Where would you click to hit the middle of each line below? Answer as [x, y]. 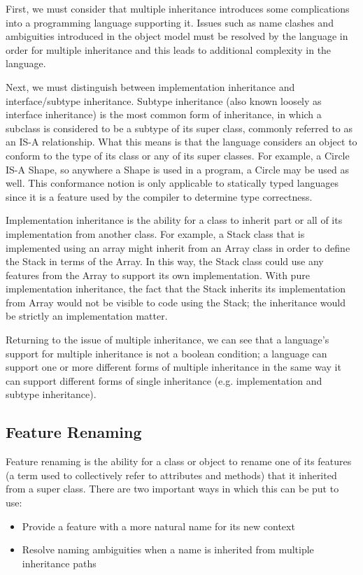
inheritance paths [59, 563]
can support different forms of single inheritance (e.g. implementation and [164, 380]
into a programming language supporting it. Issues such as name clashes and [170, 22]
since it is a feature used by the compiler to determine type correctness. [159, 196]
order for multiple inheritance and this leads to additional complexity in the [169, 49]
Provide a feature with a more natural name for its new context [158, 526]
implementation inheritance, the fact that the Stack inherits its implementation [176, 289]
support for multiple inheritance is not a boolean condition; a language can [166, 353]
